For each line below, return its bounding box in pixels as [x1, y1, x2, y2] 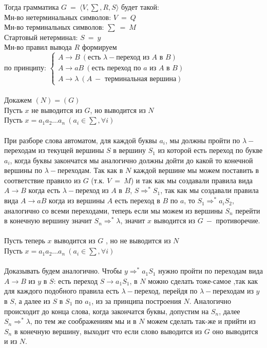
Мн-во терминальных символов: [4, 22, 104, 32]
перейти [235, 205, 260, 216]
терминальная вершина [105, 75, 177, 83]
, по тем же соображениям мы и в [30, 316, 137, 326]
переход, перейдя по [134, 285, 198, 296]
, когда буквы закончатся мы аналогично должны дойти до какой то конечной [10, 154, 253, 165]
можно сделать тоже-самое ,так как [148, 275, 258, 286]
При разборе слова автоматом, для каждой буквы [4, 134, 157, 145]
